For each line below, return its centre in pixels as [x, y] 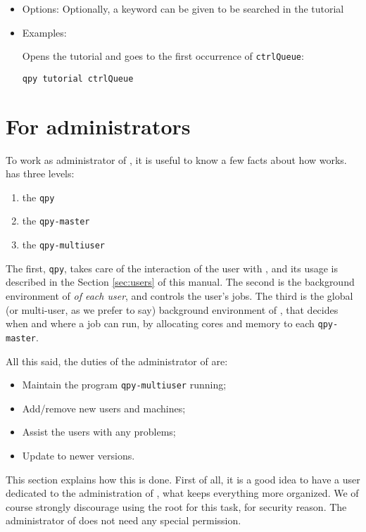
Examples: [44, 32]
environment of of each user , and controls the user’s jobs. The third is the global [179, 296]
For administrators [98, 126]
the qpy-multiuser [63, 245]
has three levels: [40, 173]
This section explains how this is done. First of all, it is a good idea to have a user [183, 479]
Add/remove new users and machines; [104, 408]
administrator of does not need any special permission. [124, 520]
